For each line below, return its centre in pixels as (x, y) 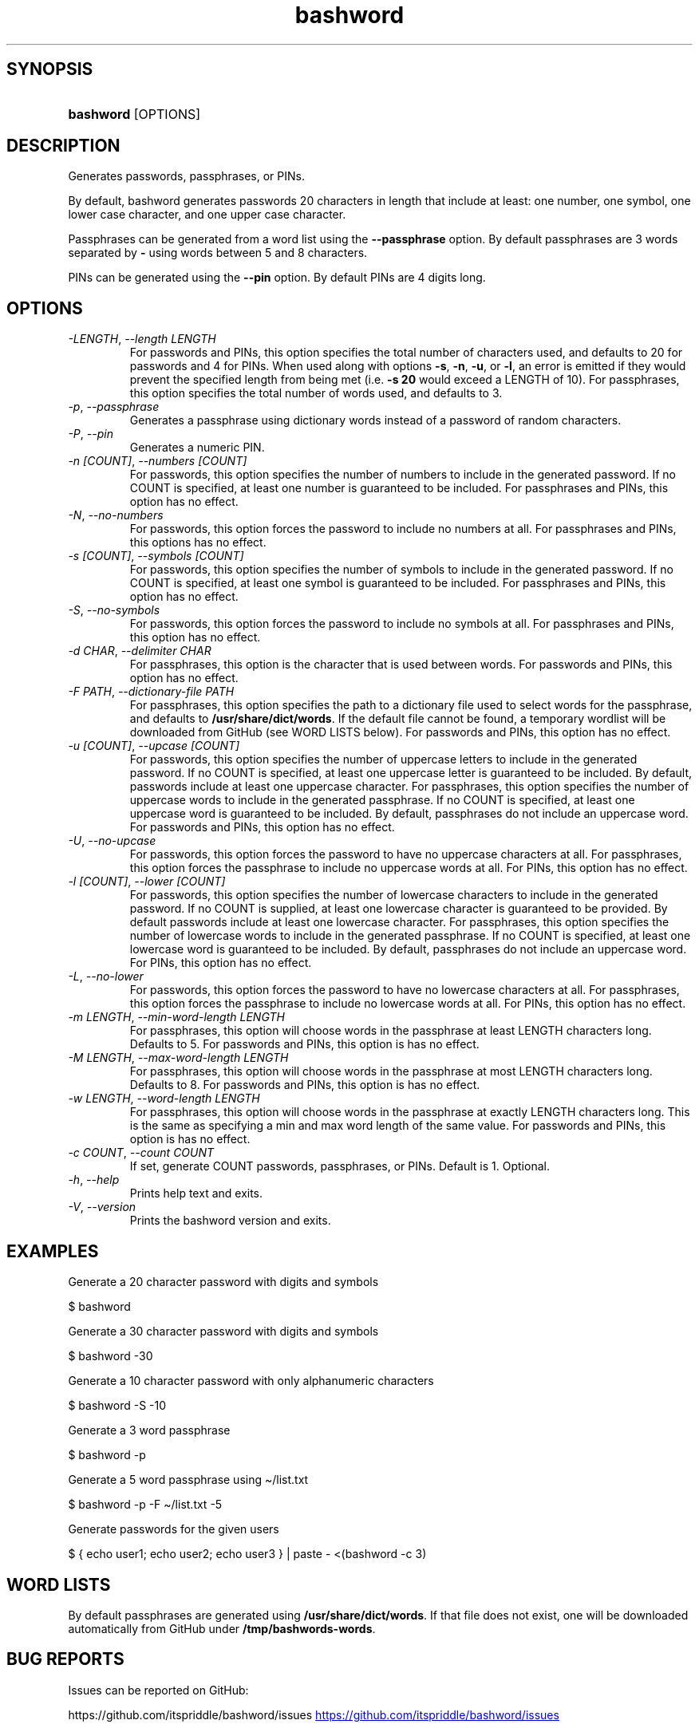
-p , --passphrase (114, 407)
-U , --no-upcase (112, 841)
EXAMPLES (53, 1251)
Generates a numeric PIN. (197, 448)
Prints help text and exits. (196, 1193)
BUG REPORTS (65, 1659)
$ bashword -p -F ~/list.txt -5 (145, 1505)
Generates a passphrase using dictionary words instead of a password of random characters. (375, 420)
